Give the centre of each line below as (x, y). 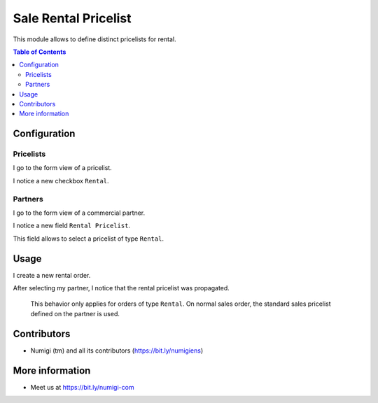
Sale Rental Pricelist (72, 18)
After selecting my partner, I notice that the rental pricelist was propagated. (121, 288)
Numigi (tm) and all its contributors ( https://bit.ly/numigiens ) (117, 351)
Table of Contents (40, 52)
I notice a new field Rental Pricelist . (72, 226)
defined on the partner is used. (75, 313)
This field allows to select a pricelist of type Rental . (89, 239)
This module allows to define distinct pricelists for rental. (94, 39)
